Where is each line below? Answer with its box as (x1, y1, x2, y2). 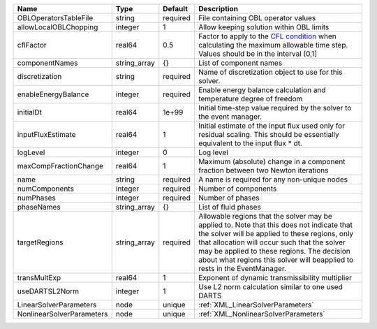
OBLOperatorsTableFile (17, 13, 94, 22)
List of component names (198, 58, 283, 68)
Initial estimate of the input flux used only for (198, 121, 346, 131)
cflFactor (17, 41, 47, 50)
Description (198, 4, 239, 13)
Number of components (198, 184, 277, 193)
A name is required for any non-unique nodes (198, 175, 348, 184)
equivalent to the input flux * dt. (198, 138, 303, 148)
